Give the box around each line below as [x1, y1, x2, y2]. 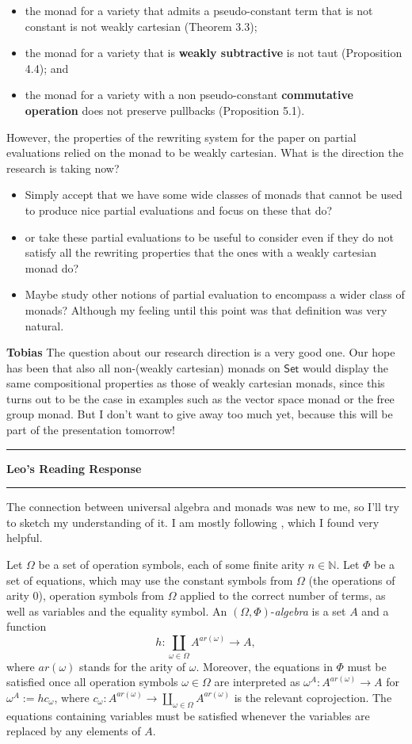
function [6, 618, 47, 635]
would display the [303, 359, 388, 376]
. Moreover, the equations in [196, 658, 333, 674]
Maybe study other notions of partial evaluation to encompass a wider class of [25, 286, 405, 303]
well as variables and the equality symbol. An [6, 602, 227, 619]
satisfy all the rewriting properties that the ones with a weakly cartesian [25, 244, 376, 261]
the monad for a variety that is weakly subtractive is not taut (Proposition [25, 44, 402, 61]
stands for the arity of [79, 658, 186, 674]
